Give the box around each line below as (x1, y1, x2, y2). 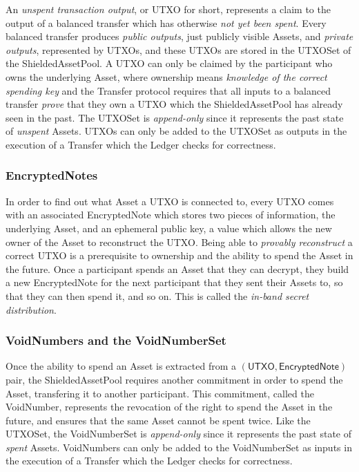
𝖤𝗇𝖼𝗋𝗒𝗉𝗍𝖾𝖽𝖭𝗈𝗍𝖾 (278, 362, 339, 372)
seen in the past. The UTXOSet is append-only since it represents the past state (6, 110, 344, 124)
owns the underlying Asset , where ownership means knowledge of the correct (6, 69, 327, 84)
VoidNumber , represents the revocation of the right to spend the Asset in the (6, 399, 333, 414)
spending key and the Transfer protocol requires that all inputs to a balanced (6, 83, 331, 97)
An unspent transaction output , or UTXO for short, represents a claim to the (6, 2, 331, 16)
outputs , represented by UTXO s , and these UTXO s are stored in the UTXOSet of (6, 42, 351, 57)
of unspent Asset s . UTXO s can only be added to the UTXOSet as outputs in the (6, 124, 347, 138)
